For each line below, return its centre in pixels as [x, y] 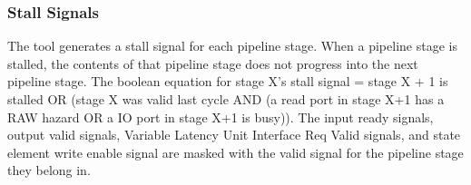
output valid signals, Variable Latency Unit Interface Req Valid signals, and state [234, 135]
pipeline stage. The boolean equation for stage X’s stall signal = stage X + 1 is [228, 81]
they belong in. [49, 170]
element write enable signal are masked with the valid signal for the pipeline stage [235, 152]
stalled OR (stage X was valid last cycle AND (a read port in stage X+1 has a [226, 99]
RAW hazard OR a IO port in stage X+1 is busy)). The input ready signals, [221, 117]
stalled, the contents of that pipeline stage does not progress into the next [213, 63]
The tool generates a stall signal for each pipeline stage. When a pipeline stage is [232, 46]
